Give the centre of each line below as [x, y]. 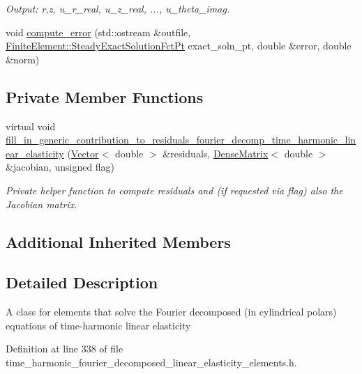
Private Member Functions [105, 96]
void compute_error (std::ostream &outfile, [98, 32]
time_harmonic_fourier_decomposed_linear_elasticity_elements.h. [151, 362]
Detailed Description [82, 282]
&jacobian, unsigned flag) [60, 167]
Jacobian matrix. [42, 204]
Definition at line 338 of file [65, 349]
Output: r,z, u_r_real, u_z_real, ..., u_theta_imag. [118, 8]
